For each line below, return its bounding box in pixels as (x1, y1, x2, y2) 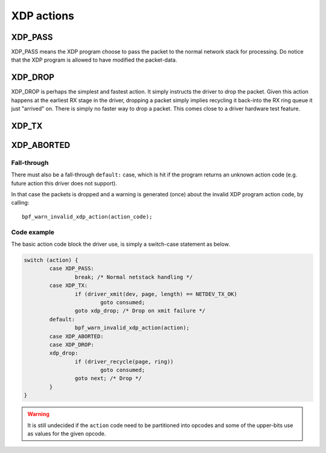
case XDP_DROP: (49, 341, 95, 348)
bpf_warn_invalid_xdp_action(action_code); (22, 213, 153, 220)
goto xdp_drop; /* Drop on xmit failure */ (74, 307, 206, 314)
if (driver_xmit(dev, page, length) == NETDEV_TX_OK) (74, 291, 238, 297)
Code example (11, 228, 54, 236)
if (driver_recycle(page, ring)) (74, 358, 174, 365)
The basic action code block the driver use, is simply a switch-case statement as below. (11, 240, 231, 248)
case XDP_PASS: (49, 265, 95, 272)
